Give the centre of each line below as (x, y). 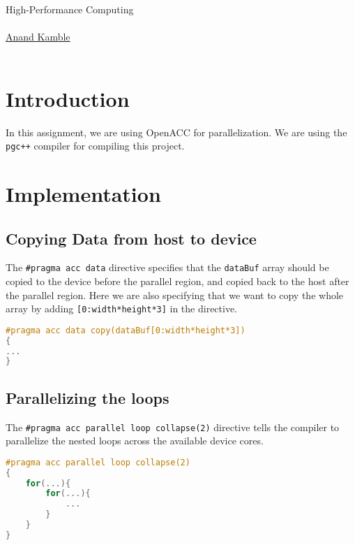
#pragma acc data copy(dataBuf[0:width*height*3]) (126, 330)
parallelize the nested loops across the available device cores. (135, 441)
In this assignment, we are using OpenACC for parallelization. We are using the (176, 132)
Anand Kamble (38, 37)
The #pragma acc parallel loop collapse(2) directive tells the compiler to (173, 427)
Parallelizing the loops (88, 397)
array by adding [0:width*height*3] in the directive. (122, 308)
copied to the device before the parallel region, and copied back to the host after (177, 281)
